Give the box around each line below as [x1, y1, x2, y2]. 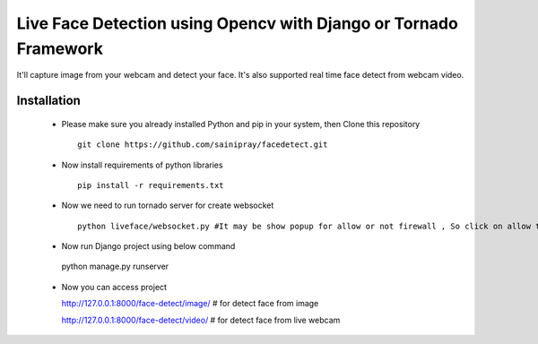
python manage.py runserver [61, 261, 169, 272]
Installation [16, 93, 81, 108]
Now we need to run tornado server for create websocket [61, 200, 274, 211]
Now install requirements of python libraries [61, 159, 223, 170]
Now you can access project [61, 281, 168, 292]
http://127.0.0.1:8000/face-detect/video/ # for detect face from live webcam [61, 314, 341, 325]
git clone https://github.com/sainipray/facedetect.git [77, 140, 328, 150]
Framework [16, 39, 103, 58]
